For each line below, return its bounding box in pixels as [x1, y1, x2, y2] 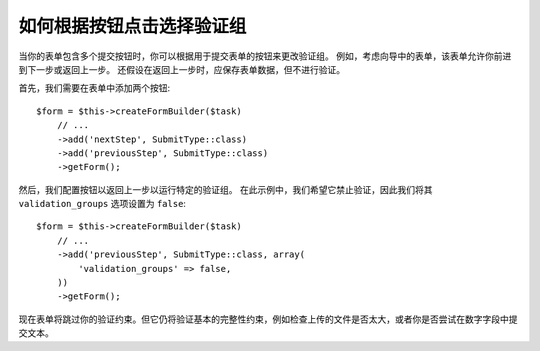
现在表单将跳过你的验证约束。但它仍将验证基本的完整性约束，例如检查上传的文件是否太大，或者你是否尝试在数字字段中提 [18, 313, 518, 325]
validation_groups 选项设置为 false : [18, 198, 187, 210]
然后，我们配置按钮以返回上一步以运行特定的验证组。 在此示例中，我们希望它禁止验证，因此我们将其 [18, 183, 433, 195]
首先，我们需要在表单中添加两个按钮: [18, 82, 171, 94]
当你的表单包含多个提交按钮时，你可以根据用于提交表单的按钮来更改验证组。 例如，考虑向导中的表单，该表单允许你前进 [18, 50, 512, 62]
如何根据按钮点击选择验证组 [18, 15, 247, 37]
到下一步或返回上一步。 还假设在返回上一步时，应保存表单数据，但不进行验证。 [18, 63, 345, 75]
